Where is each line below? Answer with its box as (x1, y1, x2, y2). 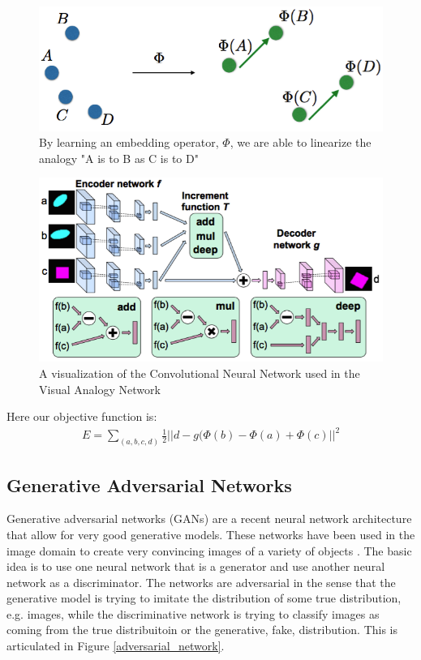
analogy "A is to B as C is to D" (39, 149, 199, 166)
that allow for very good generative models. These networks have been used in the (6, 525, 415, 542)
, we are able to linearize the (230, 134, 372, 151)
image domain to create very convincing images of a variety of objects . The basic (6, 542, 412, 559)
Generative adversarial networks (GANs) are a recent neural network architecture (6, 510, 412, 527)
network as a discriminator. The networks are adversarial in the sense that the (6, 573, 396, 590)
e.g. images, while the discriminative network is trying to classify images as (6, 605, 380, 622)
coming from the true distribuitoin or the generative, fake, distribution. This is (6, 621, 398, 638)
